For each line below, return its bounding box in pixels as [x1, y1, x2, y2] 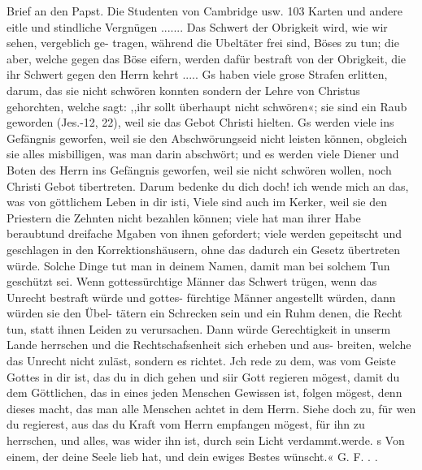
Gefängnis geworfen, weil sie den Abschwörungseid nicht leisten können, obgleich [7, 129, 407, 146]
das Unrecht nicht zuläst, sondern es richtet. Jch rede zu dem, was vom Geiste [7, 352, 396, 369]
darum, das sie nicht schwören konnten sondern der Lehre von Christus [7, 81, 360, 98]
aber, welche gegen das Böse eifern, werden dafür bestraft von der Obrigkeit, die [7, 50, 407, 67]
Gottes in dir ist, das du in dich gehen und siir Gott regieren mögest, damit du [7, 368, 400, 385]
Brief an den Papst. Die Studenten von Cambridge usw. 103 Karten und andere [7, 2, 403, 19]
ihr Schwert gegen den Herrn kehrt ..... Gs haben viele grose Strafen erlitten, [7, 66, 388, 83]
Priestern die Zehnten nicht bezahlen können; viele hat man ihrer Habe [7, 209, 361, 226]
